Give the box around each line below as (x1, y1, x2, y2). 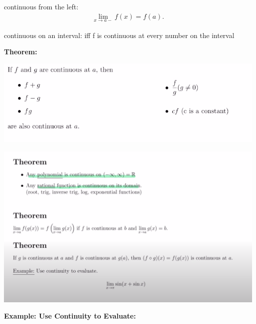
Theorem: (4, 46, 37, 57)
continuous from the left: (4, 1, 79, 11)
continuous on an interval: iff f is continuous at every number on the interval (4, 30, 234, 40)
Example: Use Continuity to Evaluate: (4, 311, 136, 321)
